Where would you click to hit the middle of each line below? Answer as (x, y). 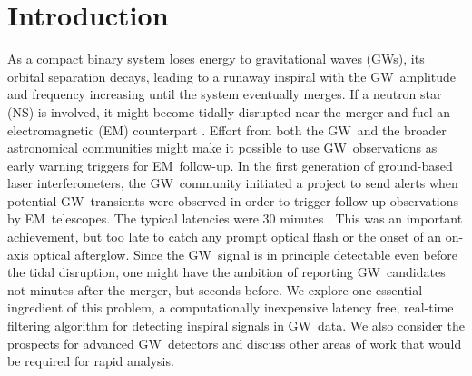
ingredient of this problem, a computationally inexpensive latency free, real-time (231, 307)
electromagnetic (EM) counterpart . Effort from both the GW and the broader (227, 129)
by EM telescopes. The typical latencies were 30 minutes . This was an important (235, 218)
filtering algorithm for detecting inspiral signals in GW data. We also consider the (236, 326)
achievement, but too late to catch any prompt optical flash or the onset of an (225, 237)
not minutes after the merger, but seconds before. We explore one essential (215, 289)
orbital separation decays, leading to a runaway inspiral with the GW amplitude (232, 76)
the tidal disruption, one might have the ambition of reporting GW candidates (226, 272)
